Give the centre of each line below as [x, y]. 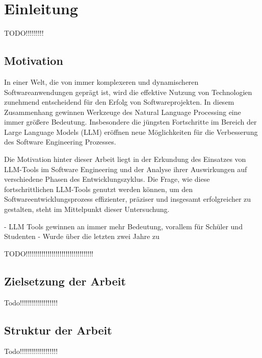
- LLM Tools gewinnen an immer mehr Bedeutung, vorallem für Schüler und [123, 226]
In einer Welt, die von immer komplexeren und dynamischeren [101, 81]
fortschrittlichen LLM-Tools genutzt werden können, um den [99, 189]
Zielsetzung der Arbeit [65, 281]
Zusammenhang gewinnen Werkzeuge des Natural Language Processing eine [123, 112]
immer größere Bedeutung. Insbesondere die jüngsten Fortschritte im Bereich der [130, 122]
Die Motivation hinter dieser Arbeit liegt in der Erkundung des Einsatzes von [125, 159]
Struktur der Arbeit [58, 330]
